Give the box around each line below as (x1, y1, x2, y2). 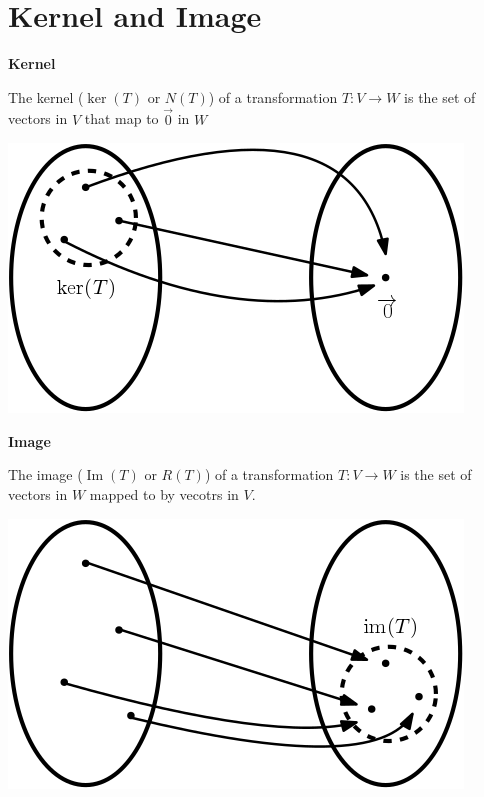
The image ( (8, 464, 83, 485)
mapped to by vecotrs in (89, 483, 239, 504)
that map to (84, 108, 159, 129)
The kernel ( (8, 86, 84, 107)
